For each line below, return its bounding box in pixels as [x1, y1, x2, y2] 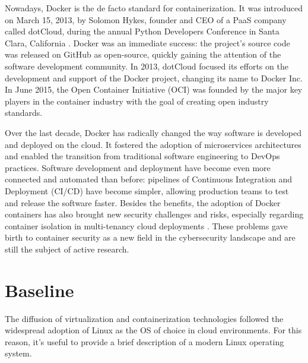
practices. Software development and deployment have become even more [5, 161, 271, 173]
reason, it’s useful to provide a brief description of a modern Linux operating [5, 335, 284, 348]
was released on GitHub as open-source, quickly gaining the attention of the [5, 48, 281, 61]
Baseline [5, 277, 74, 302]
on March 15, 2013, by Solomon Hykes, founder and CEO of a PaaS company [5, 13, 287, 26]
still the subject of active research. [5, 242, 129, 255]
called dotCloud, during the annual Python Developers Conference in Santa [5, 25, 280, 37]
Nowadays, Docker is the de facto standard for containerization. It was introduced [5, 2, 303, 14]
